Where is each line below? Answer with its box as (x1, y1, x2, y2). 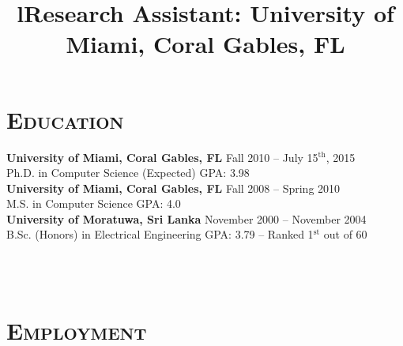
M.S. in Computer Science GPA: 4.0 (6, 195, 181, 212)
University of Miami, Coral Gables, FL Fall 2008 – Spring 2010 (6, 179, 341, 196)
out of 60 (323, 226, 367, 243)
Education (6, 103, 124, 135)
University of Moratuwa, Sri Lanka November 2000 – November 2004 (6, 210, 367, 227)
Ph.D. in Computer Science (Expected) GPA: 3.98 (6, 164, 250, 181)
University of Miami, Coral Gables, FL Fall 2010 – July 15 (6, 149, 318, 165)
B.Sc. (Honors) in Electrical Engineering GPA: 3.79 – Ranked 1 (6, 226, 314, 243)
